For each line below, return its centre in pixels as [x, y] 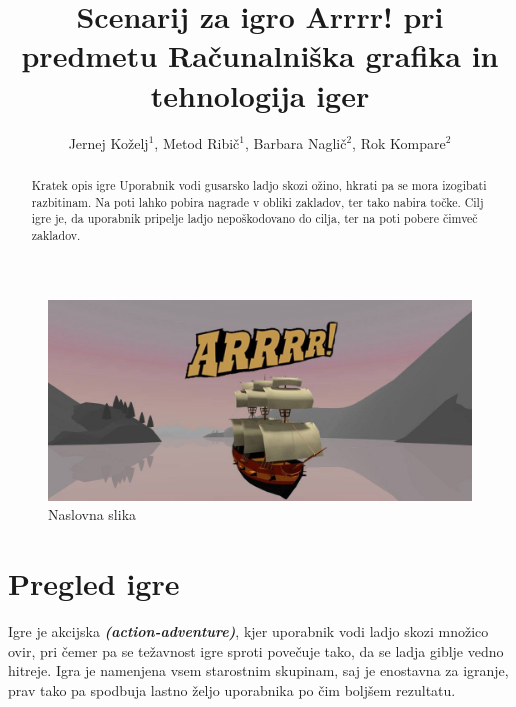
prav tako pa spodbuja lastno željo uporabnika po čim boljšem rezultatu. [232, 689]
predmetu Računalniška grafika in [260, 55]
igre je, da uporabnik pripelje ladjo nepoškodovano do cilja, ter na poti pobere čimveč [254, 218]
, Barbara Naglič [296, 142]
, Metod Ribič [197, 142]
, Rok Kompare [399, 142]
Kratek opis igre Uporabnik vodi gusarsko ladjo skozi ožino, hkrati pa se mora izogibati [259, 184]
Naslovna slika [92, 514]
